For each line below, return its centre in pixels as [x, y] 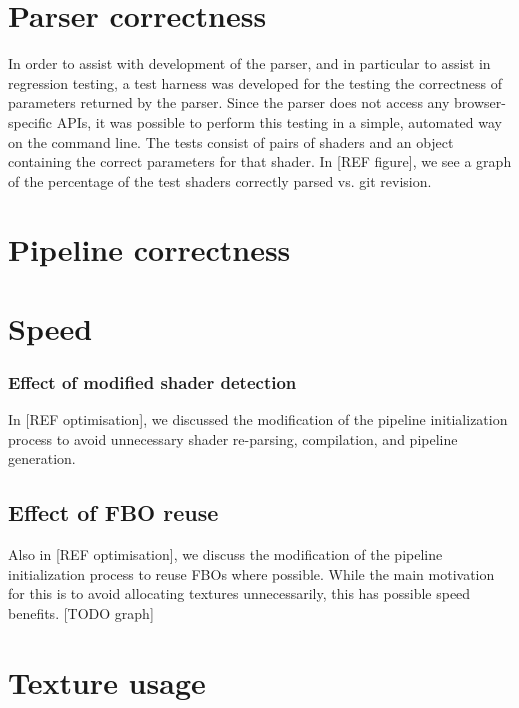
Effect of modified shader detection [152, 381]
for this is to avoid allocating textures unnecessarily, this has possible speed [239, 593]
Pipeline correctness [149, 249]
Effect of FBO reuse [113, 512]
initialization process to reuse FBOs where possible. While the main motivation [251, 573]
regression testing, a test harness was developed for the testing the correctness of [255, 82]
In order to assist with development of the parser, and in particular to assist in [249, 63]
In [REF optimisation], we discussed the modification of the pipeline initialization [258, 419]
